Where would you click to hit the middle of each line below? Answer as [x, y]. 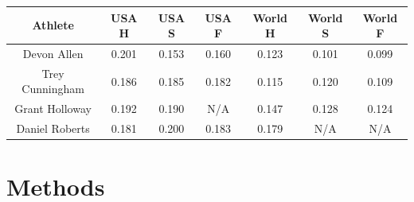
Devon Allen [53, 53]
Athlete [53, 25]
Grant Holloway [53, 109]
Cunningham [53, 89]
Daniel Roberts [53, 128]
